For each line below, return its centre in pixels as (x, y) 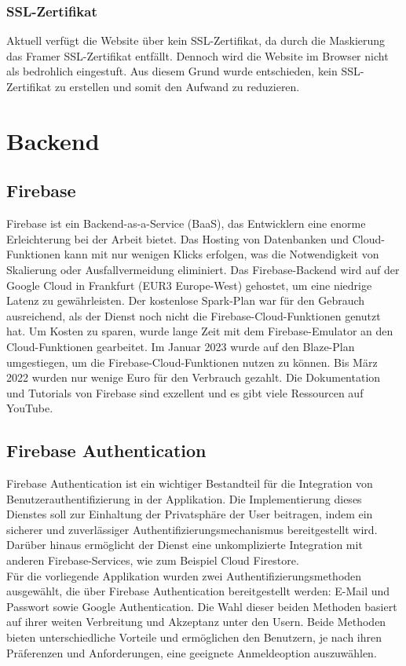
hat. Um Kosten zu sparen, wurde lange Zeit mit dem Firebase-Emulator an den (200, 331)
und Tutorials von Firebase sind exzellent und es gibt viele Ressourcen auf (185, 392)
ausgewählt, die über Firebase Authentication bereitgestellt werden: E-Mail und (198, 591)
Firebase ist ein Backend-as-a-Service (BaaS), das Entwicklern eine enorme (186, 223)
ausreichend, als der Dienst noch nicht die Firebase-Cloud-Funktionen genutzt (194, 315)
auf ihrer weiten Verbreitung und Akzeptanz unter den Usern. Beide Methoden (196, 622)
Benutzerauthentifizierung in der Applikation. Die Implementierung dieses (184, 498)
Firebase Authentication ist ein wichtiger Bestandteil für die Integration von (190, 483)
